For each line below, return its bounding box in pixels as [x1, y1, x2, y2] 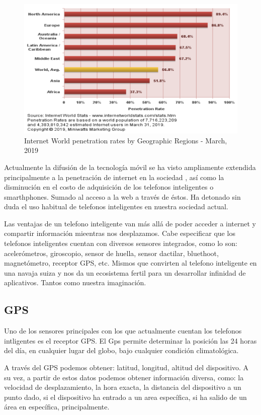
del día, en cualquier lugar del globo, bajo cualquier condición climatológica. [4, 345, 239, 356]
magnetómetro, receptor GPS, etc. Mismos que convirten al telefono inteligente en [4, 258, 257, 268]
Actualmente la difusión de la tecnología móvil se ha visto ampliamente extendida [4, 161, 256, 172]
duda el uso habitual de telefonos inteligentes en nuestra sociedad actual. [4, 201, 228, 212]
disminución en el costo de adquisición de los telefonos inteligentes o [4, 182, 214, 192]
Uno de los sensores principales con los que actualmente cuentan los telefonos [4, 325, 242, 336]
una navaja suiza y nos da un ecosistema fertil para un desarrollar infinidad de [4, 267, 246, 278]
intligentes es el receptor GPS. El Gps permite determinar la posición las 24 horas [4, 335, 257, 346]
